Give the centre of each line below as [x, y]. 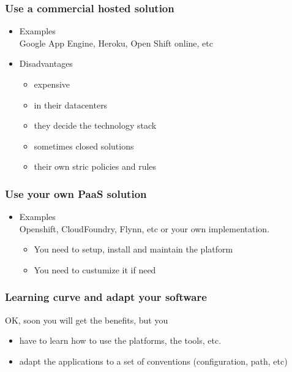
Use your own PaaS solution [76, 193]
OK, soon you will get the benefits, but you [87, 320]
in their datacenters [71, 104]
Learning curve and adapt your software [106, 297]
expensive [52, 84]
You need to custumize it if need [95, 269]
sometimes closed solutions [84, 146]
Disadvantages [46, 63]
